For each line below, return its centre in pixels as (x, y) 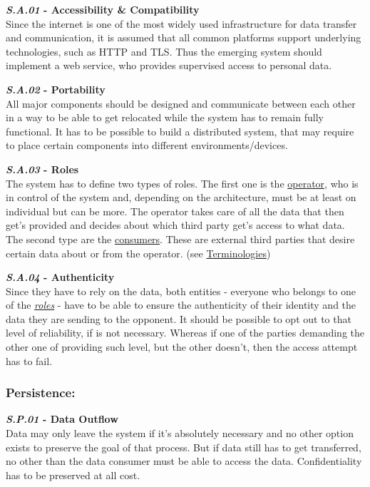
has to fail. (29, 360)
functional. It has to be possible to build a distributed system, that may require (180, 131)
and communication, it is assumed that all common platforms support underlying (184, 37)
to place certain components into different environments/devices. (147, 145)
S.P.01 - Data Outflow (62, 419)
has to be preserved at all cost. (73, 475)
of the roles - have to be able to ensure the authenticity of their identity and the (181, 305)
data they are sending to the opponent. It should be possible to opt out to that (179, 318)
